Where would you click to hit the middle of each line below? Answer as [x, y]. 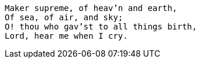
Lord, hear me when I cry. [66, 36]
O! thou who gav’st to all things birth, [101, 27]
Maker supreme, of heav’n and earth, [91, 8]
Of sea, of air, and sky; [64, 17]
